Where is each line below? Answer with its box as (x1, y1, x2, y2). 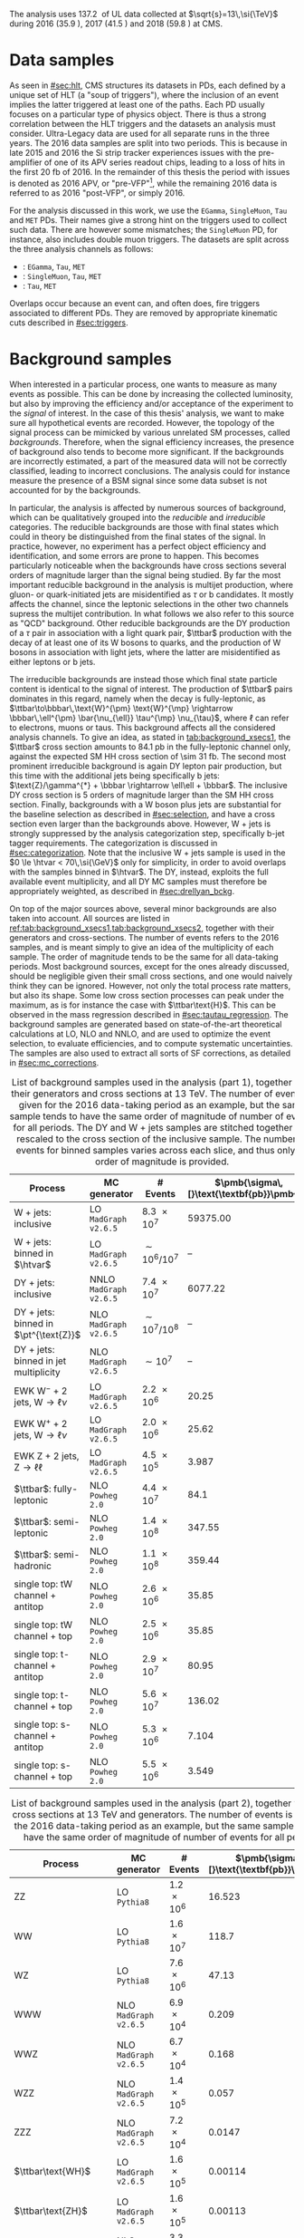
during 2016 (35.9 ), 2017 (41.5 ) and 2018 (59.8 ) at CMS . (9, 18, 223, 29)
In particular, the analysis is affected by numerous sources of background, (9, 502, 287, 513)
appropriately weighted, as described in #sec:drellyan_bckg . (9, 885, 235, 896)
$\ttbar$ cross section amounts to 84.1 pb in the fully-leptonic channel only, (9, 741, 291, 752)
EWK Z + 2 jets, (14, 1450, 80, 1462)
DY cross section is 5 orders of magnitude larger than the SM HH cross (9, 789, 274, 800)
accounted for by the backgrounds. (9, 485, 141, 496)
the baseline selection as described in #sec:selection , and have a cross (9, 808, 276, 819)
